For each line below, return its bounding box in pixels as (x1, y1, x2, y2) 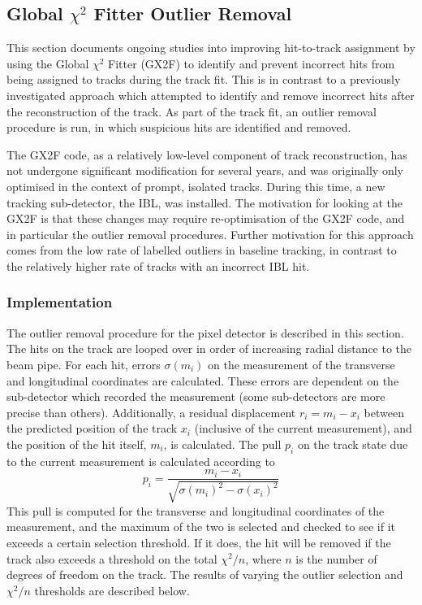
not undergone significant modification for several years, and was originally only (6, 162, 403, 179)
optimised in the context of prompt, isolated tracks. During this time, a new (6, 177, 385, 194)
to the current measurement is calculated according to (6, 452, 275, 469)
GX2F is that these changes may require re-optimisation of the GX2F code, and (6, 210, 405, 227)
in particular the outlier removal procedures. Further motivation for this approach (6, 225, 414, 242)
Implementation (6, 292, 113, 312)
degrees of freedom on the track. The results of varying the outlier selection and (6, 566, 403, 583)
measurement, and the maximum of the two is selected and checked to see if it (6, 518, 395, 535)
